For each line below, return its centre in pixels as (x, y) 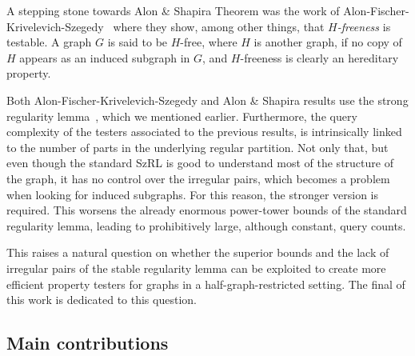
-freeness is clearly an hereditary (319, 57)
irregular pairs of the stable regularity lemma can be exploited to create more (196, 268)
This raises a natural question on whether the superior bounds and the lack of (198, 252)
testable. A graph (49, 42)
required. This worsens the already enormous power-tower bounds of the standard (207, 210)
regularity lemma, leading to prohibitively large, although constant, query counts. (206, 225)
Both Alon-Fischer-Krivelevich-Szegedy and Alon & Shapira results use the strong (207, 100)
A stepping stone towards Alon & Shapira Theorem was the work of (173, 10)
